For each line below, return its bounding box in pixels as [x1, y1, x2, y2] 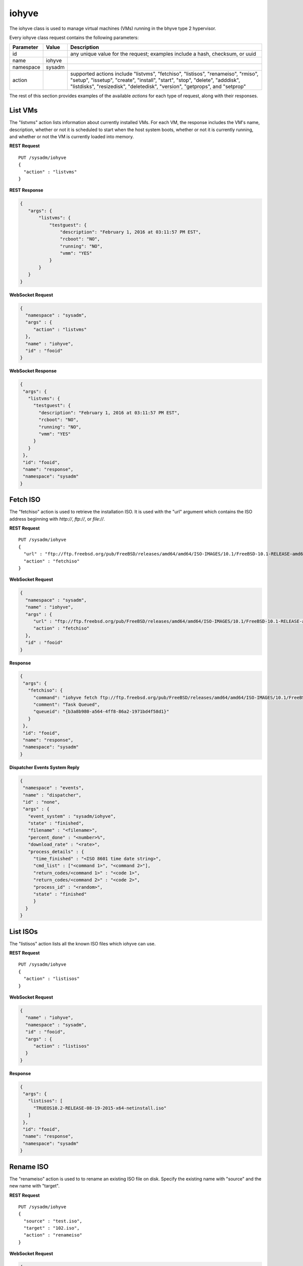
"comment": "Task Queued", [33, 702, 100, 707]
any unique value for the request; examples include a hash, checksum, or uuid [70, 51, 257, 58]
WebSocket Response [9, 368, 57, 374]
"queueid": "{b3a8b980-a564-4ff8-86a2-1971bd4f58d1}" [33, 709, 169, 715]
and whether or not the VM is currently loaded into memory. [9, 134, 134, 140]
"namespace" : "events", [23, 785, 84, 791]
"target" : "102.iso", [23, 1225, 80, 1231]
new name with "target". [9, 1183, 60, 1189]
